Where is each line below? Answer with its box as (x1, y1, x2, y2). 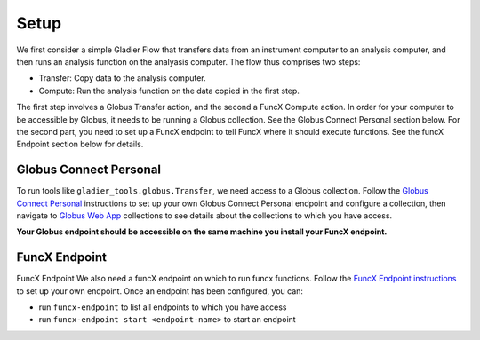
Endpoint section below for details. (16, 138, 144, 150)
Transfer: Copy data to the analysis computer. (38, 73, 206, 83)
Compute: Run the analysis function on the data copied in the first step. (38, 85, 300, 96)
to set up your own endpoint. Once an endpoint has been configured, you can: (16, 285, 304, 297)
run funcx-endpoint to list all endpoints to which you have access (38, 302, 287, 312)
